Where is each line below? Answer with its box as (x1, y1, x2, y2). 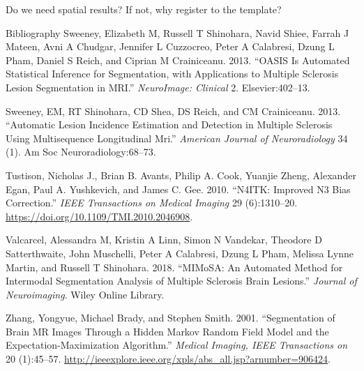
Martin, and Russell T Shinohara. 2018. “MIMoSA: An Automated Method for (6, 259, 343, 274)
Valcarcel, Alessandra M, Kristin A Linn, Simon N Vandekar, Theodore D (6, 232, 322, 247)
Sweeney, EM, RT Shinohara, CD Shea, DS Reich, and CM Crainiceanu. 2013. (6, 103, 341, 118)
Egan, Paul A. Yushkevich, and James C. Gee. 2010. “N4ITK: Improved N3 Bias (6, 181, 351, 196)
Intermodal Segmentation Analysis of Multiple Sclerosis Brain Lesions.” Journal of (6, 273, 357, 288)
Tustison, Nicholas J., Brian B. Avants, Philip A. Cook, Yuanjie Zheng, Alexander (6, 167, 356, 182)
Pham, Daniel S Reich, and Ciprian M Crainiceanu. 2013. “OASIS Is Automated (6, 52, 350, 67)
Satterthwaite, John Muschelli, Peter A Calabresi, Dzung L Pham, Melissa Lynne (6, 245, 354, 260)
